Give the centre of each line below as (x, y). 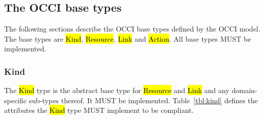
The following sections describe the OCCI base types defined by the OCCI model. (132, 29)
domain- (244, 90)
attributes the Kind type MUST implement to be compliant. (99, 110)
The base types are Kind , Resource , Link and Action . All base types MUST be (128, 38)
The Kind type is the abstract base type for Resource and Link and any (117, 90)
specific (16, 100)
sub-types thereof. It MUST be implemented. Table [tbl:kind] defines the (143, 100)
